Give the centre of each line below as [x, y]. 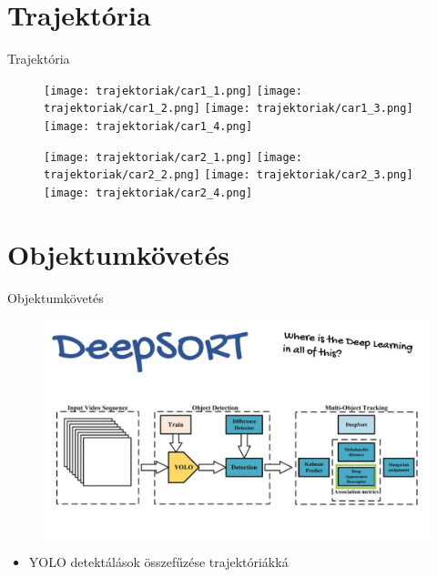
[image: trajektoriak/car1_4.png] [148, 127]
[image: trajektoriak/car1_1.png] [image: [173, 91]
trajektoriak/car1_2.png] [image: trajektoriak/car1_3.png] [229, 109]
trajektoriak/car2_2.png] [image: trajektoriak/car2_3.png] [229, 175]
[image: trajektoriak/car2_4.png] [148, 193]
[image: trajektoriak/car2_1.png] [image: [173, 157]
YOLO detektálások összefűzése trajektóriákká [158, 562]
